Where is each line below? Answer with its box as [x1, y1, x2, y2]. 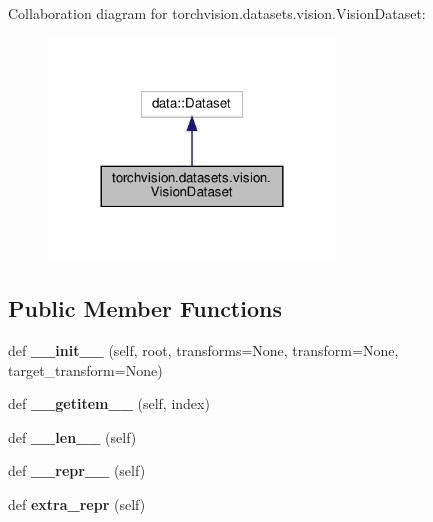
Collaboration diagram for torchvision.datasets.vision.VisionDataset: [8, 3, 426, 23]
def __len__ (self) [8, 426, 137, 447]
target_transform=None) [8, 359, 163, 380]
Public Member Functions [8, 293, 282, 324]
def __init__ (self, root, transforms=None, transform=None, [8, 340, 399, 361]
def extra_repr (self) [8, 494, 146, 515]
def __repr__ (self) [8, 460, 146, 481]
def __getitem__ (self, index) [8, 393, 210, 414]
